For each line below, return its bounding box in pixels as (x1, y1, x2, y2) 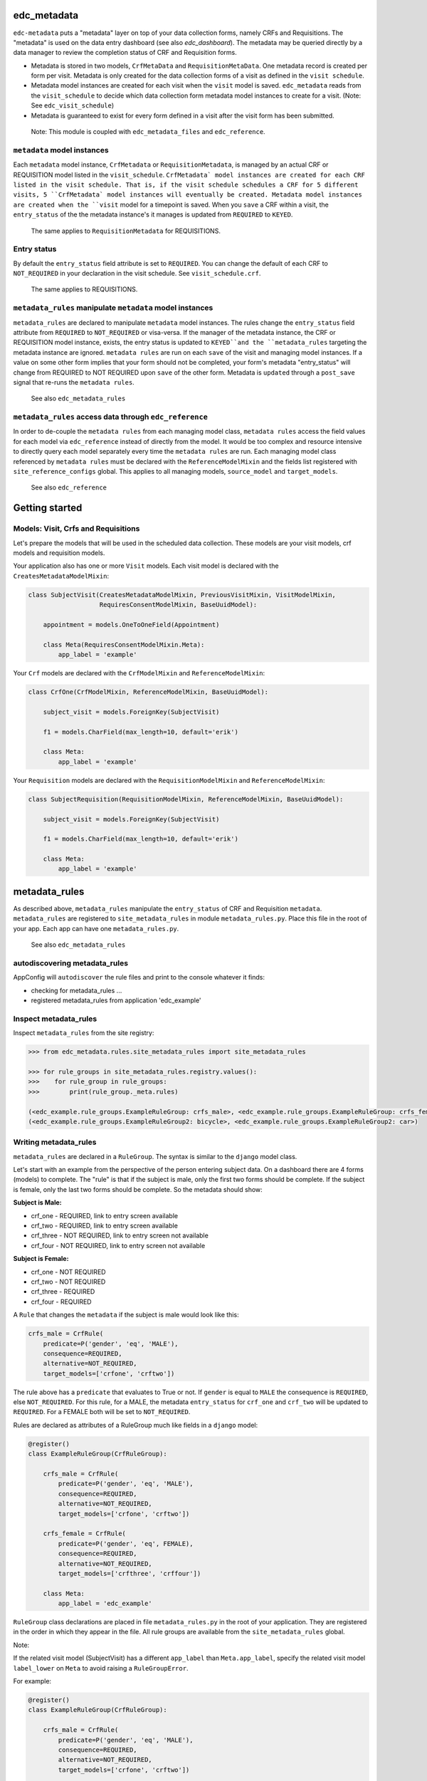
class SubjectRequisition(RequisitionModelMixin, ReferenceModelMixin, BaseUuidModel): (28, 795, 344, 803)
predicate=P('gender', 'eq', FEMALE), (58, 1539, 194, 1547)
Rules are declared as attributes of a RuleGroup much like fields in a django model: (13, 1421, 258, 1429)
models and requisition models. (13, 549, 105, 557)
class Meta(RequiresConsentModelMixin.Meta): (43, 640, 205, 648)
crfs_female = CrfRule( (43, 1530, 126, 1538)
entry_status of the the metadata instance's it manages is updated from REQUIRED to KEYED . (13, 210, 293, 219)
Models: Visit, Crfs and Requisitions (13, 524, 140, 534)
